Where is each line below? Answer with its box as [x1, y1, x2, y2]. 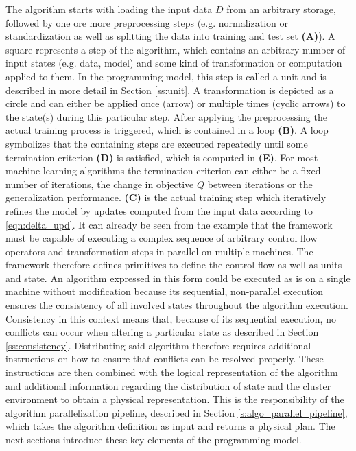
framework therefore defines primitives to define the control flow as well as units [5, 257, 342, 272]
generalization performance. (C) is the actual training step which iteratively [5, 190, 327, 205]
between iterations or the [207, 176, 313, 191]
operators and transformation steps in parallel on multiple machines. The [5, 244, 313, 258]
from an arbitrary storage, [226, 2, 336, 16]
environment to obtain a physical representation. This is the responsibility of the [5, 392, 344, 406]
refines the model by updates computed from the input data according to [5, 203, 313, 218]
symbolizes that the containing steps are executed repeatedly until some [5, 136, 308, 150]
